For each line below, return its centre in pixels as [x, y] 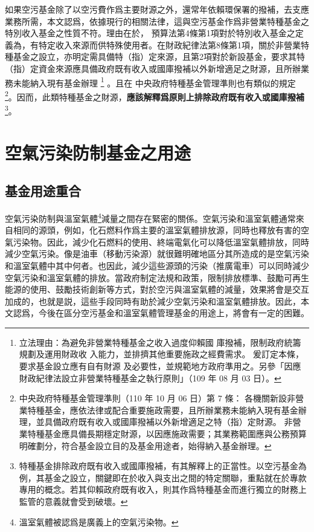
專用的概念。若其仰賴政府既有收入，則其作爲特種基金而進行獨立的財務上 [163, 489]
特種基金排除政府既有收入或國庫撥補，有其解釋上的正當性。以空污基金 [159, 466]
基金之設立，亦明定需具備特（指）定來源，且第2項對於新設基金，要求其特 [159, 57]
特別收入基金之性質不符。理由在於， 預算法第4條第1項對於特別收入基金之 [150, 33]
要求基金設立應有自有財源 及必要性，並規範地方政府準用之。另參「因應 [160, 366]
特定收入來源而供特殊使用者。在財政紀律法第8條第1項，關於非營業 [169, 44]
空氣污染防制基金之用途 [98, 152]
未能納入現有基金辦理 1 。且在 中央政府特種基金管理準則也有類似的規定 [154, 82]
